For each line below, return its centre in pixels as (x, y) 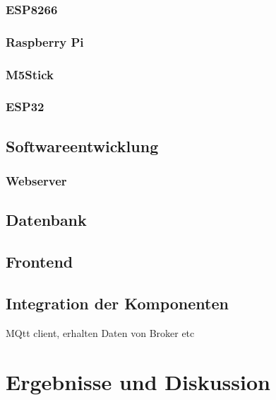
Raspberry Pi (45, 41)
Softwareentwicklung (82, 145)
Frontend (40, 262)
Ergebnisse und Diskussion (138, 381)
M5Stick (30, 74)
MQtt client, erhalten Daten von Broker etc (100, 332)
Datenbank (46, 220)
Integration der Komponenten (117, 303)
